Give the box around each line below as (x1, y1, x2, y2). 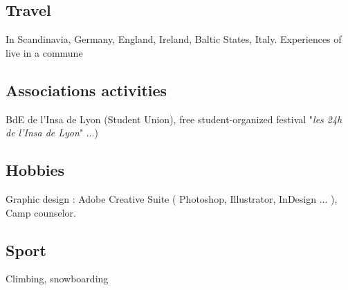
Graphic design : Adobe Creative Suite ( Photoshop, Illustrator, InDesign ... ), (6, 191, 338, 206)
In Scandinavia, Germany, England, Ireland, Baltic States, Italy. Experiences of (6, 32, 342, 46)
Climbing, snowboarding (6, 271, 109, 286)
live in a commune (6, 45, 83, 60)
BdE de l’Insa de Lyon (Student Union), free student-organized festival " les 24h (6, 111, 342, 126)
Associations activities (6, 79, 167, 100)
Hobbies (6, 159, 65, 181)
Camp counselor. (6, 205, 77, 219)
